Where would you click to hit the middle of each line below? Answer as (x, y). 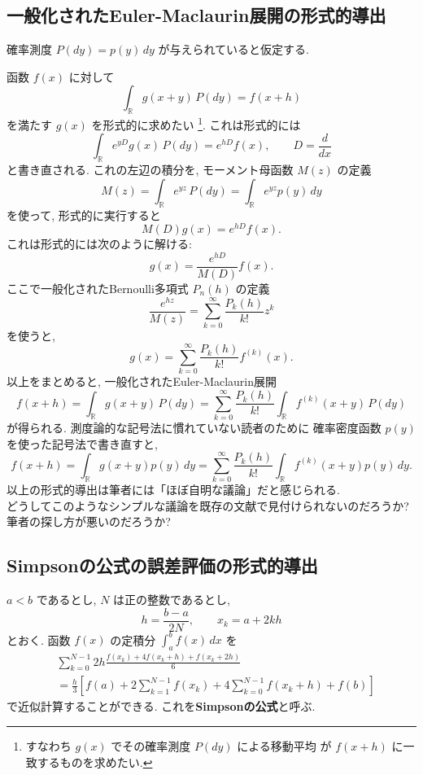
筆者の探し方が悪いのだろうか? (89, 521)
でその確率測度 (151, 745)
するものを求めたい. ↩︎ (95, 762)
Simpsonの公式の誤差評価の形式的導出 (162, 565)
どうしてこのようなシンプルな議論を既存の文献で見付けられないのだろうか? (208, 505)
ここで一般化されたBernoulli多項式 (98, 289)
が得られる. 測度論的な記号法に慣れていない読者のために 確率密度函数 (194, 427)
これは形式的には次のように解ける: (99, 244)
